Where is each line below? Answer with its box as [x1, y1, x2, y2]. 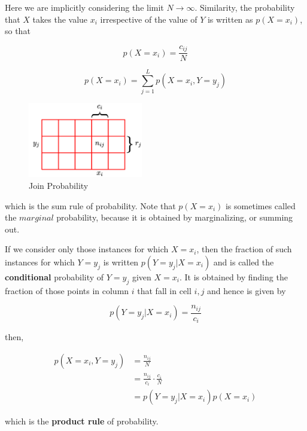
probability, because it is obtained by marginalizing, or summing [56, 211, 293, 224]
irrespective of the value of [100, 13, 197, 25]
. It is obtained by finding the [179, 270, 288, 283]
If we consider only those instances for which [5, 243, 169, 255]
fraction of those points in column [5, 284, 129, 296]
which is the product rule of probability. [5, 415, 159, 427]
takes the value [32, 13, 88, 25]
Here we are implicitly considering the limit [5, 1, 164, 13]
